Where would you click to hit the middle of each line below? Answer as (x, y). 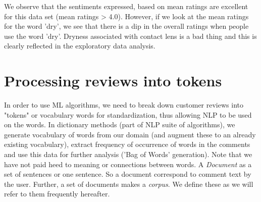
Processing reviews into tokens (113, 81)
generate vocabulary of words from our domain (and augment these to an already (130, 134)
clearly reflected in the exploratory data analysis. (80, 46)
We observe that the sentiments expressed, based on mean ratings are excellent (126, 6)
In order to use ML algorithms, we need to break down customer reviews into (124, 105)
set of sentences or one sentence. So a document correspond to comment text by (128, 174)
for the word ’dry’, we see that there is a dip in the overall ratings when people (126, 26)
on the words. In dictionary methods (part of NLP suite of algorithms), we (120, 124)
